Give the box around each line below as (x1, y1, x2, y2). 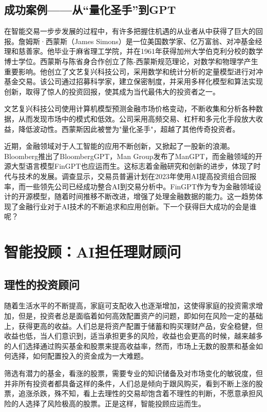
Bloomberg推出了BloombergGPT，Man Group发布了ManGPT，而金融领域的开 (4, 150, 262, 161)
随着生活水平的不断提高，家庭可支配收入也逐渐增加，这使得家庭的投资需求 (4, 300, 256, 311)
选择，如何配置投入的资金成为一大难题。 (11, 350, 148, 361)
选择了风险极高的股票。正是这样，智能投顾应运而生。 (25, 398, 205, 408)
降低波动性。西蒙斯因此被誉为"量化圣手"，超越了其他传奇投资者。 (18, 123, 240, 134)
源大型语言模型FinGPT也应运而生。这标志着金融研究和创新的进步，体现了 (4, 161, 254, 171)
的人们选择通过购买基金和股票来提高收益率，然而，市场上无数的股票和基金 (4, 340, 256, 351)
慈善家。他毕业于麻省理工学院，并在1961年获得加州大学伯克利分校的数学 (18, 46, 263, 56)
